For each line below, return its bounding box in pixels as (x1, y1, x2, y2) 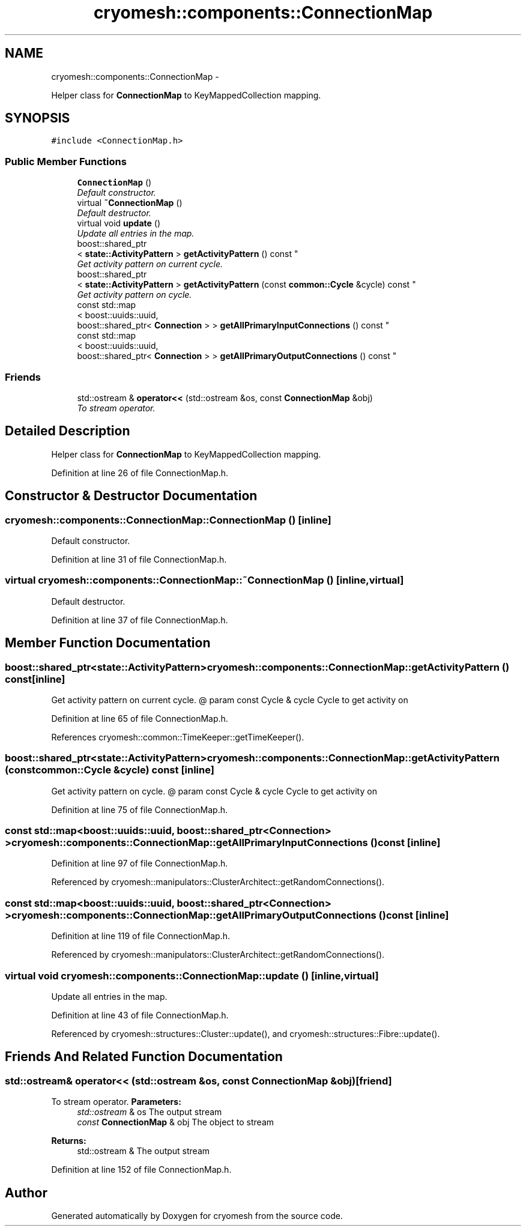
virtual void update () (77, 218, 161, 229)
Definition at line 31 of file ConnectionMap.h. (51, 554, 227, 564)
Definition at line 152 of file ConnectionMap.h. (51, 1164, 232, 1175)
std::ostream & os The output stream (77, 1107, 222, 1118)
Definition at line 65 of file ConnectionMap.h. (51, 713, 228, 724)
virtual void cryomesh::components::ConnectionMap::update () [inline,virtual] (5, 969, 379, 982)
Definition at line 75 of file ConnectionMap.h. (51, 804, 228, 815)
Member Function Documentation (5, 635, 211, 651)
